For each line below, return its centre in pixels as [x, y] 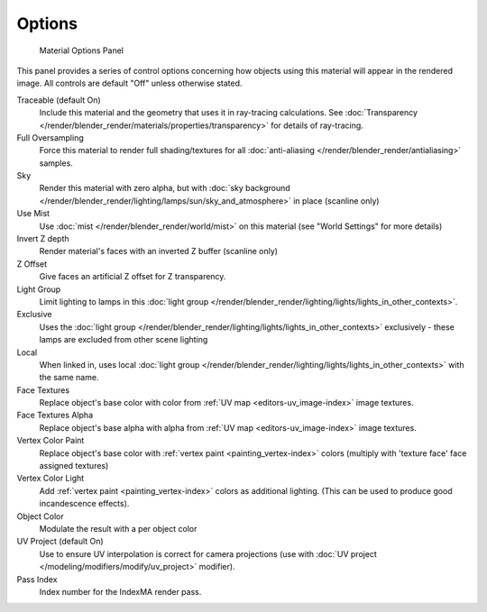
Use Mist [33, 214]
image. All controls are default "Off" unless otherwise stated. [129, 83]
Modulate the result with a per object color [118, 529]
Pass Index [37, 579]
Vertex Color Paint [51, 441]
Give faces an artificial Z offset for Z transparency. [133, 277]
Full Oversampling [51, 137]
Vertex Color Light [51, 479]
